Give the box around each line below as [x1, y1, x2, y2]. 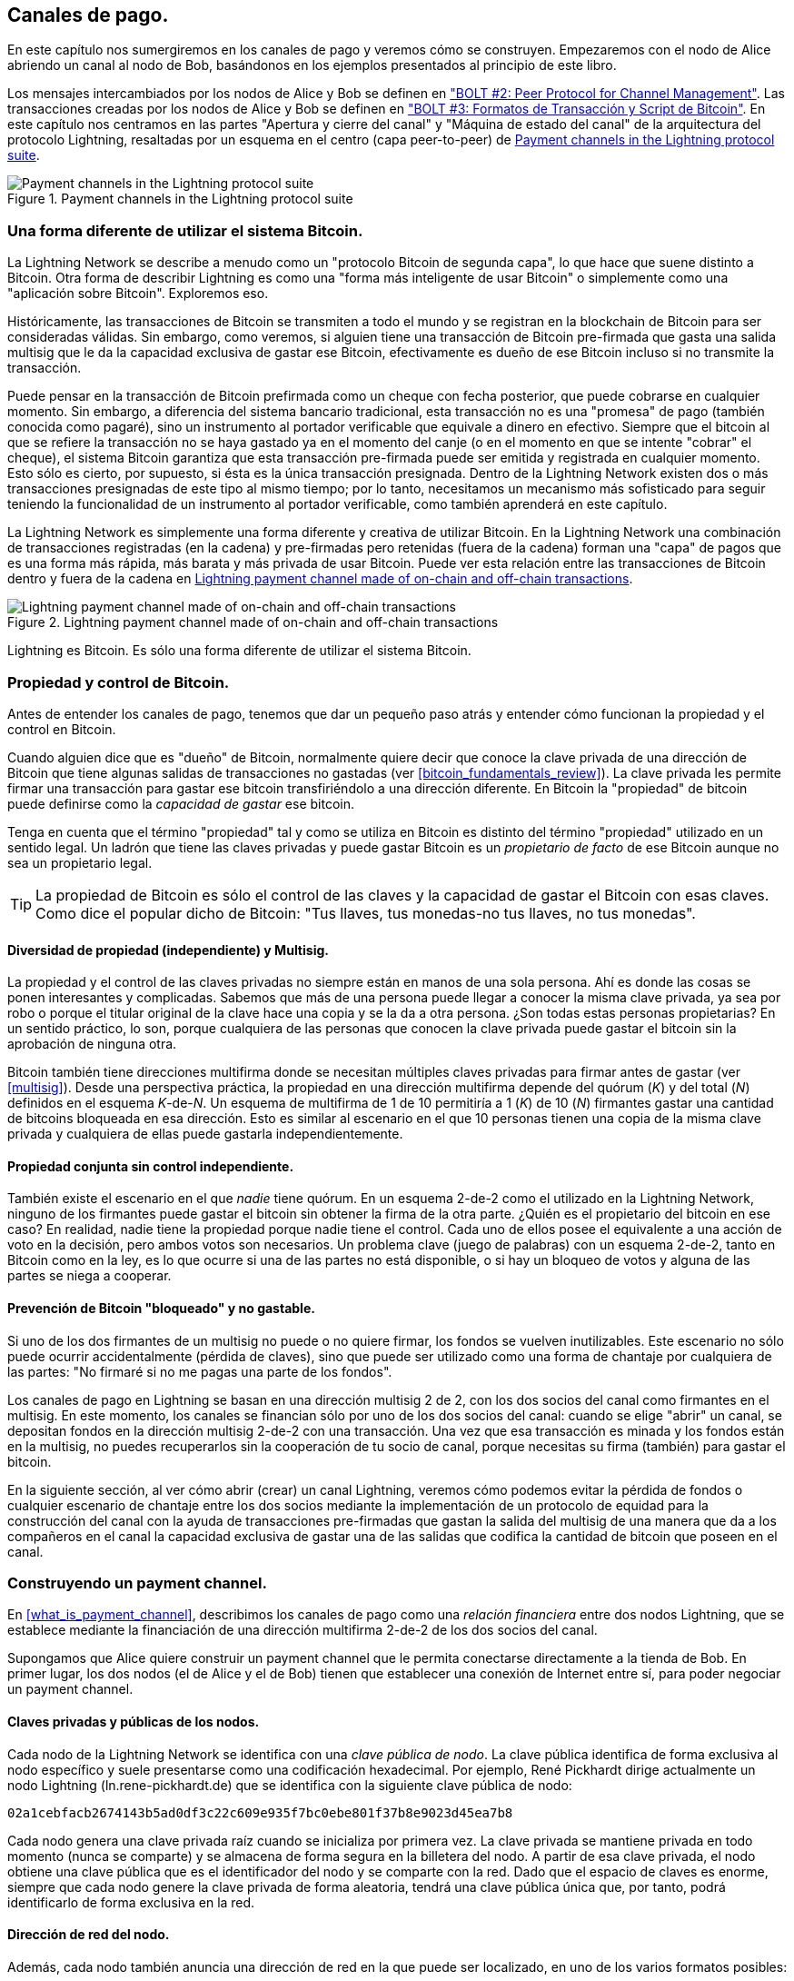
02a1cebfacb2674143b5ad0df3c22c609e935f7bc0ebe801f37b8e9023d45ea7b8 [7, 1805, 513, 1820]
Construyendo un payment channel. [7, 1573, 267, 1592]
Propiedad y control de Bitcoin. [7, 672, 230, 692]
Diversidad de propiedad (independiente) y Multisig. [7, 941, 329, 958]
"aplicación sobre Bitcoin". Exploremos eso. [7, 285, 269, 302]
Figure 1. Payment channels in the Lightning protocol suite [7, 191, 353, 207]
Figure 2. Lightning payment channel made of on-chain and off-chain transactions [7, 614, 499, 631]
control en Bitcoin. [7, 721, 116, 737]
